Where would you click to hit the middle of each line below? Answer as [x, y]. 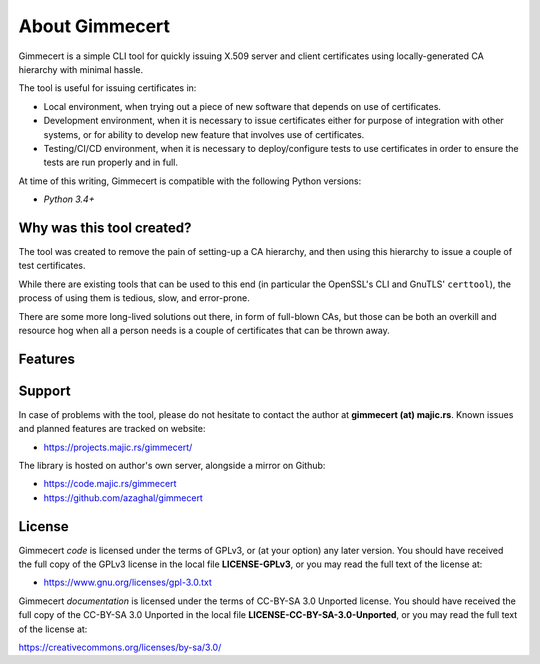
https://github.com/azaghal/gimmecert [123, 497]
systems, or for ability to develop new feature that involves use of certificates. [204, 134]
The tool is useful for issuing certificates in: [107, 88]
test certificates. [52, 266]
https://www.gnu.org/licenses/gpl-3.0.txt [127, 582]
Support [44, 390]
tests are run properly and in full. [111, 162]
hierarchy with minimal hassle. [81, 69]
